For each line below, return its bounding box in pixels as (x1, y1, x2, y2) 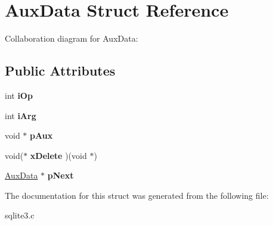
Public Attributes (5, 61, 116, 80)
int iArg (5, 109, 36, 121)
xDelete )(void (30, 149, 87, 161)
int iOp (5, 89, 33, 101)
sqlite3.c (5, 209, 35, 221)
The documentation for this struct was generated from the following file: (5, 189, 269, 201)
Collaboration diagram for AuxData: (5, 32, 138, 45)
